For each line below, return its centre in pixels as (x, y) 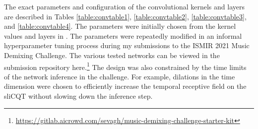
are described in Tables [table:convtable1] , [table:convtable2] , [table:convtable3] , (125, 16)
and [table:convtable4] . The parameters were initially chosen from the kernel (120, 26)
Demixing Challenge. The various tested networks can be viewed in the (112, 55)
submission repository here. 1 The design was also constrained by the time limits (125, 66)
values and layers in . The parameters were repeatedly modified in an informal (123, 35)
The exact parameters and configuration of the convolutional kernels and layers (124, 6)
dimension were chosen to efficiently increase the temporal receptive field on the (125, 86)
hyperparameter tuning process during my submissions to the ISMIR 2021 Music (127, 45)
